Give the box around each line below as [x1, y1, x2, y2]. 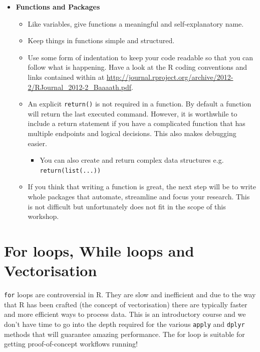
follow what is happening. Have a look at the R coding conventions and [28, 62, 247, 72]
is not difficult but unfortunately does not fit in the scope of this [28, 201, 226, 211]
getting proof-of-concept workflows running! [4, 338, 138, 349]
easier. [28, 138, 47, 148]
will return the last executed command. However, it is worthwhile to [28, 108, 237, 119]
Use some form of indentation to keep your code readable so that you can [28, 52, 253, 62]
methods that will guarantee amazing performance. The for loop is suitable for [4, 328, 245, 339]
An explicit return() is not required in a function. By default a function [28, 98, 251, 109]
